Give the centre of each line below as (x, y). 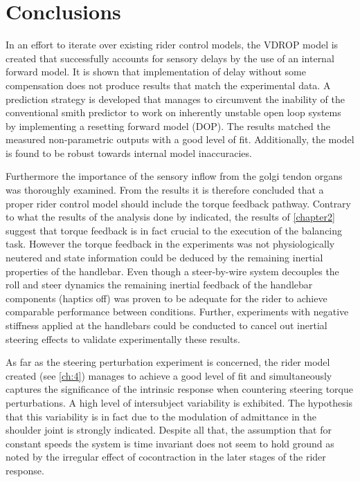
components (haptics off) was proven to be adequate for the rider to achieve (166, 298)
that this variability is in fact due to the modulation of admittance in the (161, 416)
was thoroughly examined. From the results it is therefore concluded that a (165, 190)
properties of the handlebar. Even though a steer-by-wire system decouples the (172, 271)
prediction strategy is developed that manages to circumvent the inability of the (175, 99)
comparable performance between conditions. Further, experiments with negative (177, 312)
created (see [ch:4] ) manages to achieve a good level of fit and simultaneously (169, 375)
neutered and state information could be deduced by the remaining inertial (164, 258)
